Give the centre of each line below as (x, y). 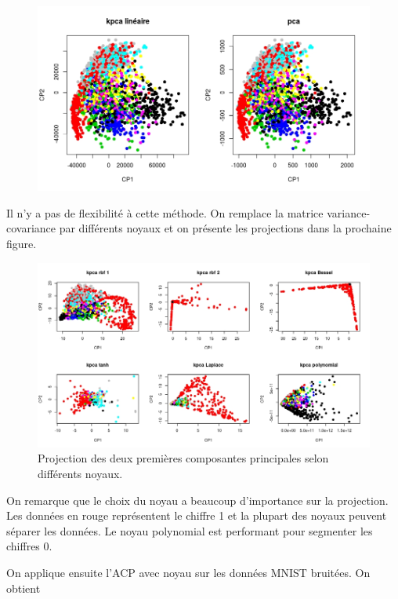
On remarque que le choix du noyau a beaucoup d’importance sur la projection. (197, 500)
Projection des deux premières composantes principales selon (183, 458)
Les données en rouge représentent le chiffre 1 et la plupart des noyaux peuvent (197, 515)
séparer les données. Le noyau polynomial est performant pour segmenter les (190, 530)
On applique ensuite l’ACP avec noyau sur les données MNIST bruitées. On (188, 572)
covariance (31, 228)
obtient (24, 588)
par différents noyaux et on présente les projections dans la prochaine (225, 228)
